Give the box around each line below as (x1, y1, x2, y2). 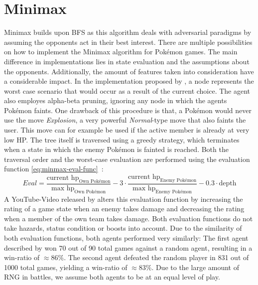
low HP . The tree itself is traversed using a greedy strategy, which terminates (4, 134, 240, 144)
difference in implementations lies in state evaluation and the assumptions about (4, 56, 250, 66)
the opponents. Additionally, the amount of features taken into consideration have (4, 66, 254, 76)
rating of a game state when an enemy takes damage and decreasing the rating (4, 203, 245, 214)
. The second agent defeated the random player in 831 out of (64, 252, 249, 263)
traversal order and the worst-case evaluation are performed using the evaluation (4, 153, 250, 164)
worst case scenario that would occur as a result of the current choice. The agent (4, 85, 251, 96)
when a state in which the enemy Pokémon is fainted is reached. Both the (4, 144, 229, 154)
